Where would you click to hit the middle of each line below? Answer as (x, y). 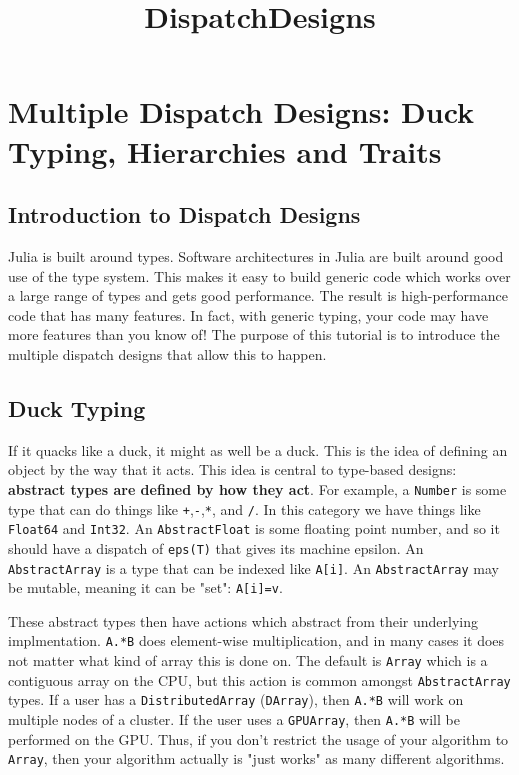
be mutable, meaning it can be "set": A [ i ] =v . (145, 587)
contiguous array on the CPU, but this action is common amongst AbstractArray (259, 679)
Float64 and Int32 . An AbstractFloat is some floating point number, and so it (254, 528)
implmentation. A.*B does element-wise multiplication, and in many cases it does (256, 640)
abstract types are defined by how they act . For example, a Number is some (257, 488)
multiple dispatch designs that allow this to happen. (167, 353)
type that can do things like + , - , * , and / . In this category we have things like (244, 508)
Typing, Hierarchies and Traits (225, 150)
